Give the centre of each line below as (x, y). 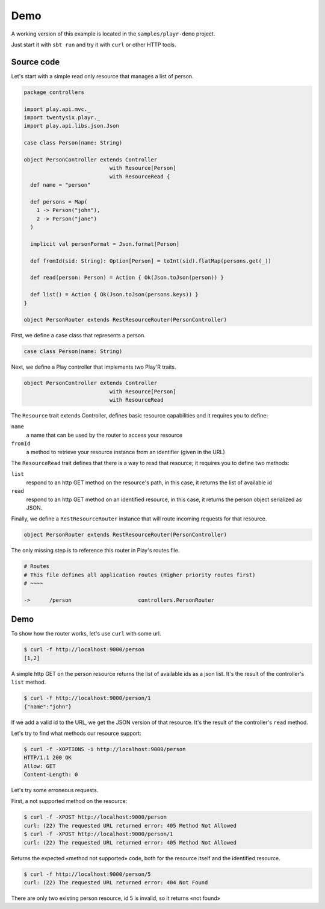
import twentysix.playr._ (62, 117)
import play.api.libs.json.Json (72, 126)
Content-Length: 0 (51, 775)
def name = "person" (60, 185)
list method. (29, 682)
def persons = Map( (59, 201)
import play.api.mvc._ (57, 109)
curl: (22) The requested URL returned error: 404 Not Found (116, 882)
